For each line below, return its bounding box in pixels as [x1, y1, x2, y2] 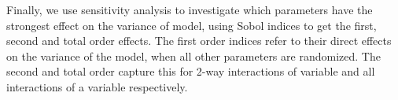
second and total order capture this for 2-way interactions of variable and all [6, 63, 375, 80]
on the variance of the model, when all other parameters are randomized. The [6, 47, 381, 64]
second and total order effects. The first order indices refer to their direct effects [6, 32, 392, 49]
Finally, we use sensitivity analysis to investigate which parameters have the [6, 2, 373, 17]
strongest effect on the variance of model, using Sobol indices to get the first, [6, 17, 377, 33]
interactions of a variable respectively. [6, 78, 188, 94]
